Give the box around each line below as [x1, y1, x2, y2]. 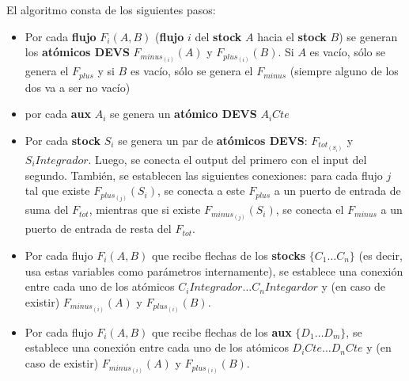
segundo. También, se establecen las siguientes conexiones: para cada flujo [25, 166, 383, 183]
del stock [195, 28, 242, 44]
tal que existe [25, 182, 90, 199]
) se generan [339, 28, 398, 44]
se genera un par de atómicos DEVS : [118, 131, 308, 148]
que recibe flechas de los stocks [151, 246, 306, 263]
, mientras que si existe [89, 201, 201, 218]
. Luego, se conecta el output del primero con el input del [88, 151, 367, 168]
